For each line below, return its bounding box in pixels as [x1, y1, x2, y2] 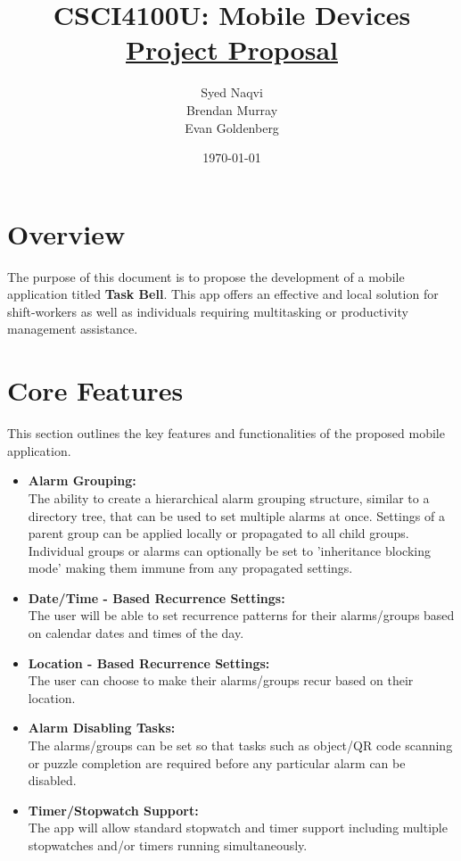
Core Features [7, 372, 184, 409]
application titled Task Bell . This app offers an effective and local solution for [7, 285, 439, 303]
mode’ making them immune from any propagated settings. [28, 559, 353, 577]
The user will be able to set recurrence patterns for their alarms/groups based [28, 606, 455, 625]
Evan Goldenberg [185, 118, 279, 137]
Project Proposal [126, 31, 338, 68]
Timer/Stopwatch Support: [28, 800, 199, 819]
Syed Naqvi [201, 83, 263, 102]
